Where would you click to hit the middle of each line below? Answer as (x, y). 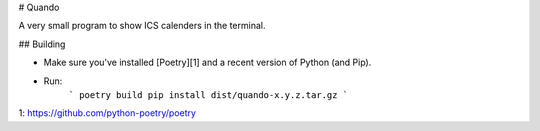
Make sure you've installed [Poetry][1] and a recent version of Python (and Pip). (207, 62)
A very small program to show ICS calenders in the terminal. (142, 26)
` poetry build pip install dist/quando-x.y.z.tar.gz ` (208, 94)
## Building (42, 44)
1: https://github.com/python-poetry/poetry (107, 113)
